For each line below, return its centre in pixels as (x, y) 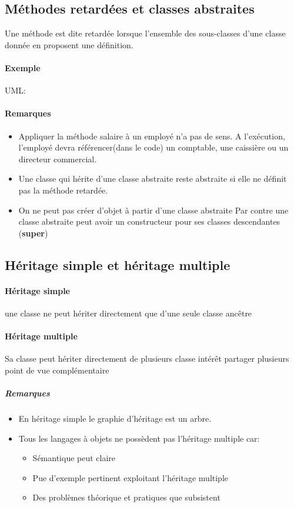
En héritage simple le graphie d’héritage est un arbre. (115, 418)
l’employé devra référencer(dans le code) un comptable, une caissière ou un (153, 147)
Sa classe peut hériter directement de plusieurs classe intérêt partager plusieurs (147, 358)
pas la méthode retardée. (63, 190)
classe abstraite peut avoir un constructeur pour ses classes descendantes (149, 221)
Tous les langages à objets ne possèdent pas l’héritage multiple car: (139, 438)
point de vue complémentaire (57, 370)
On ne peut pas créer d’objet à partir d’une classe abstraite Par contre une (153, 210)
